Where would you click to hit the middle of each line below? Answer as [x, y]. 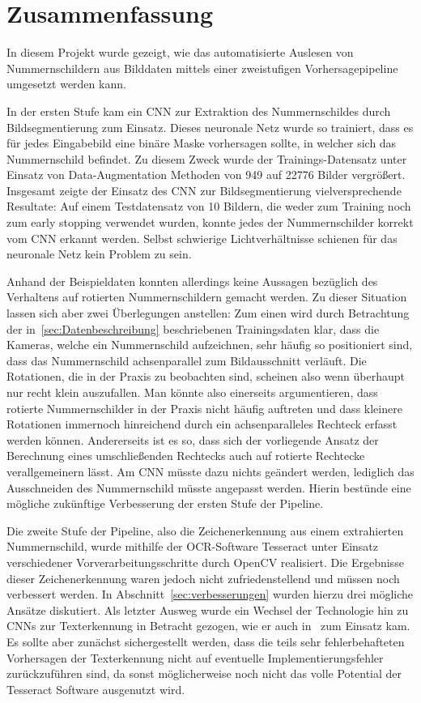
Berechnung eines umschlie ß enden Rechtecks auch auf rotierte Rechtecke [186, 456]
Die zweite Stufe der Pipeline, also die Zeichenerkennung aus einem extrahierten [205, 530]
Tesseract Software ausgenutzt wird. [96, 689]
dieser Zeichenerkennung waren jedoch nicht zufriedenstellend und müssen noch [203, 578]
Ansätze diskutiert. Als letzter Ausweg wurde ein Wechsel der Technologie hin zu [208, 609]
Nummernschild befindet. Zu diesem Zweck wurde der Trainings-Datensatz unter [207, 158]
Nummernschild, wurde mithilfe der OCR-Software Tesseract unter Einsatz [193, 546]
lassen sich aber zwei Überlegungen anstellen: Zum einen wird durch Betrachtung [208, 313]
